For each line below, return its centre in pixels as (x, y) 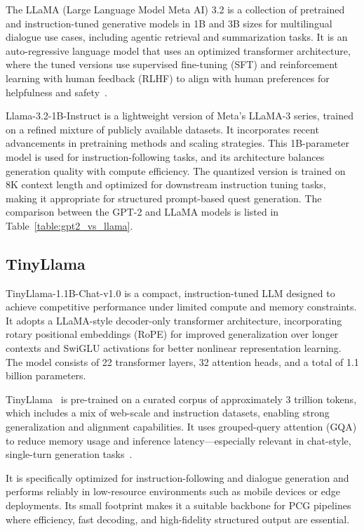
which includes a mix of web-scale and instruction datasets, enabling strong (168, 413)
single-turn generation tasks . (69, 454)
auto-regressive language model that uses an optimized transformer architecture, (178, 50)
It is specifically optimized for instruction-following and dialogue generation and (177, 477)
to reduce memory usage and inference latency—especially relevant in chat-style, (178, 440)
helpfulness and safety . (56, 92)
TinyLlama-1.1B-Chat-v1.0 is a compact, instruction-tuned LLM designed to (170, 293)
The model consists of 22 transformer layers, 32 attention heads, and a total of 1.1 (182, 361)
